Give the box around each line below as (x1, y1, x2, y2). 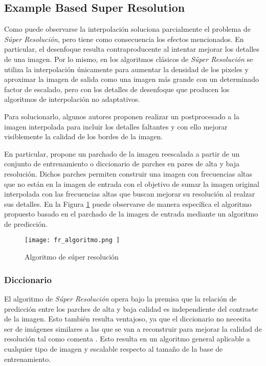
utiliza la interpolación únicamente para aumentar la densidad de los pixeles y (4, 63, 249, 74)
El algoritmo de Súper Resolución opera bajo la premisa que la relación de (4, 293, 237, 304)
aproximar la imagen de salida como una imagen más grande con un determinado (4, 74, 259, 84)
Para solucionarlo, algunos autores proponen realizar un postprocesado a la (4, 111, 239, 121)
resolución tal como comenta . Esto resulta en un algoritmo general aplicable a (4, 333, 250, 344)
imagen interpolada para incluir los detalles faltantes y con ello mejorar (4, 121, 228, 132)
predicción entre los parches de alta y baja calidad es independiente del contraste (4, 303, 258, 314)
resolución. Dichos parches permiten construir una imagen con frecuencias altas (4, 168, 253, 179)
